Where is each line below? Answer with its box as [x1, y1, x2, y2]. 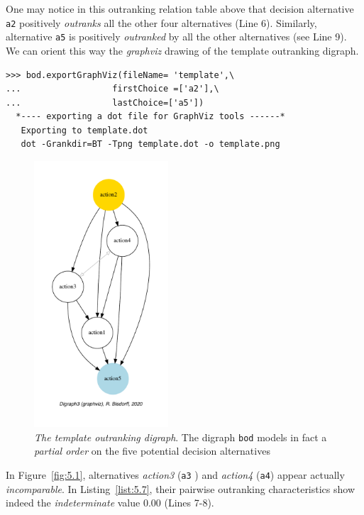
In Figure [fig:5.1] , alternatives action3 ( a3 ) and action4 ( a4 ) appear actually [6, 467, 345, 482]
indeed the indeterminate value [6, 495, 140, 510]
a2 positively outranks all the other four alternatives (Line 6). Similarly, [6, 15, 317, 30]
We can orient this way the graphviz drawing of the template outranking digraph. [6, 43, 359, 57]
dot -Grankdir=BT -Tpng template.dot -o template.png [21, 139, 280, 150]
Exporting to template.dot [21, 125, 148, 135]
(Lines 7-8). [164, 495, 214, 510]
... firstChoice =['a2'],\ [6, 84, 219, 94]
